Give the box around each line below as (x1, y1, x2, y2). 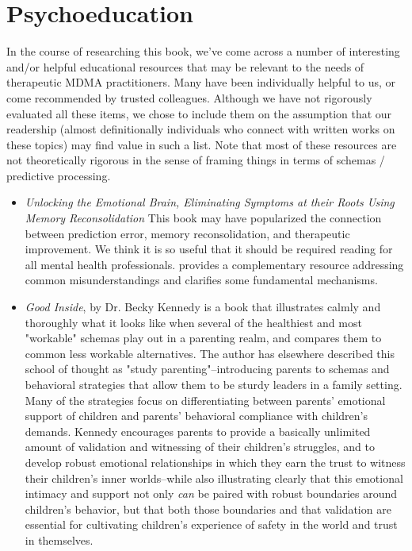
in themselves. (25, 531, 93, 548)
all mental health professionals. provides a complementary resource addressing (25, 256, 404, 272)
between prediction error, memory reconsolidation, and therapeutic (25, 225, 350, 241)
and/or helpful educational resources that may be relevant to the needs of (6, 58, 364, 75)
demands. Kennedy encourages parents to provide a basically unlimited (25, 422, 371, 439)
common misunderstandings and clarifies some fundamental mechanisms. (25, 272, 378, 288)
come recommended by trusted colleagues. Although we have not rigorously (6, 89, 372, 106)
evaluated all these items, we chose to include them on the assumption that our (6, 105, 392, 121)
